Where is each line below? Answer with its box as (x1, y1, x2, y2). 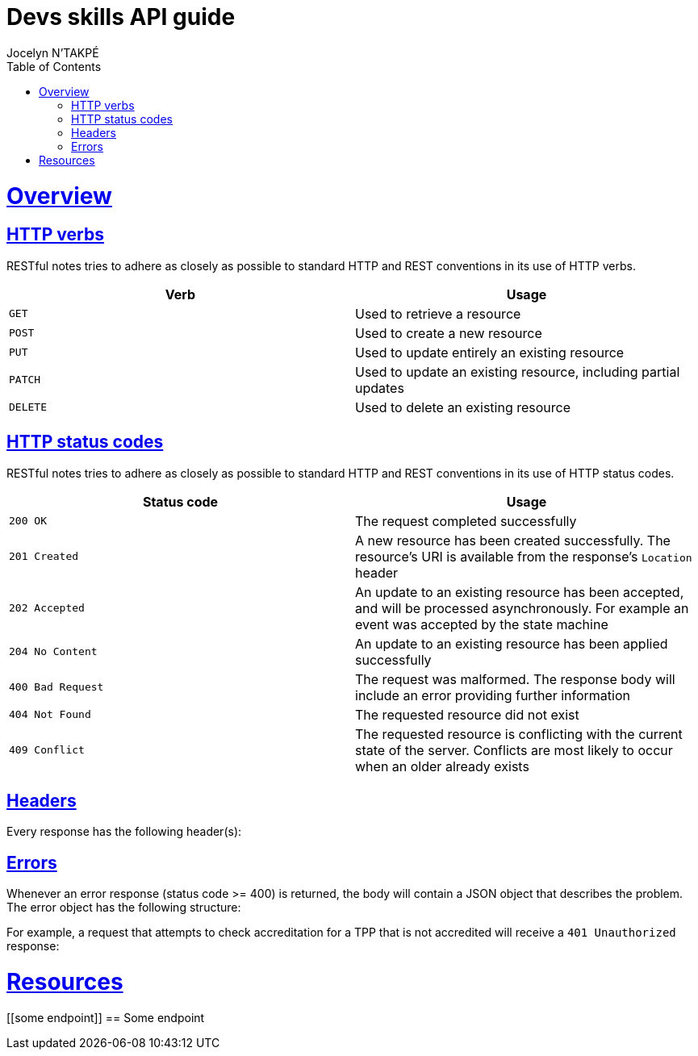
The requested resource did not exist (355, 706, 579, 723)
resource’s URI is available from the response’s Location (355, 548, 692, 565)
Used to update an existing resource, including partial (355, 363, 680, 380)
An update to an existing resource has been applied (355, 635, 668, 652)
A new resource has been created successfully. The (355, 532, 671, 549)
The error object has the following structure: (6, 900, 241, 915)
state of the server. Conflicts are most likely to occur (355, 741, 673, 758)
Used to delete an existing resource (355, 399, 571, 415)
